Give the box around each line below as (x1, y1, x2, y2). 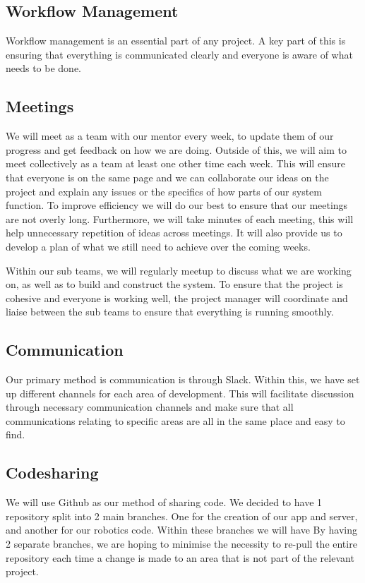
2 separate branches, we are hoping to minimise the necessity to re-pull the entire (6, 536, 357, 551)
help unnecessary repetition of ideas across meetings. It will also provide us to (6, 225, 342, 240)
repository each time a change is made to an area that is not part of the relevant (6, 550, 354, 565)
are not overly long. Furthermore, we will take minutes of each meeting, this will (6, 211, 354, 226)
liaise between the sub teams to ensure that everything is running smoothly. (6, 304, 334, 319)
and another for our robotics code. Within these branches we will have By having (6, 522, 358, 537)
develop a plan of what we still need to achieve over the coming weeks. (6, 239, 311, 253)
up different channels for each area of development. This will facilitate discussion (6, 385, 354, 400)
